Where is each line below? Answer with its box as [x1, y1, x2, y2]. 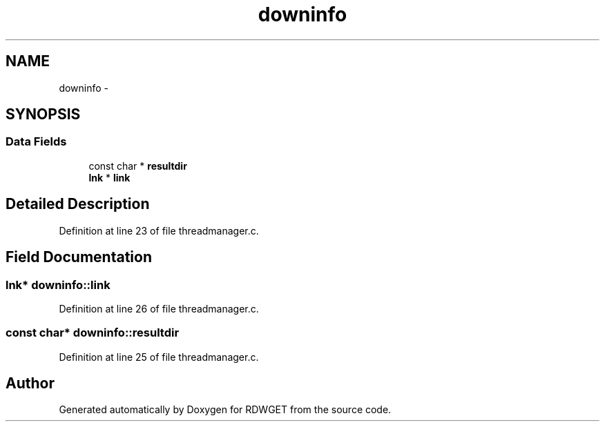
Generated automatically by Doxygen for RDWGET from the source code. [59, 404, 392, 416]
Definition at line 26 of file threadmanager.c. [59, 302, 259, 315]
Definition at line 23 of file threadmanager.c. [59, 224, 259, 237]
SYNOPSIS [6, 106, 81, 123]
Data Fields [6, 135, 67, 149]
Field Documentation [6, 248, 152, 266]
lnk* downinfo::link [6, 277, 111, 292]
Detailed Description [6, 195, 150, 213]
